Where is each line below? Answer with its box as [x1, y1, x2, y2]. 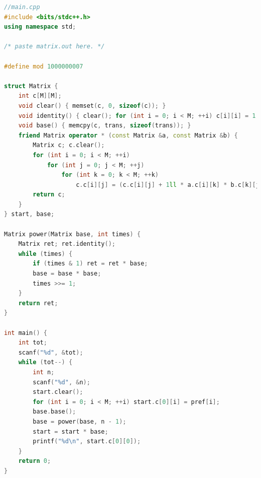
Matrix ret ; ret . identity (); [18, 240, 115, 248]
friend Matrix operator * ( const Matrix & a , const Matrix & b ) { [18, 131, 238, 139]
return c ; [33, 191, 65, 198]
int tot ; [18, 339, 47, 347]
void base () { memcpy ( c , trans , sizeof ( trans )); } [18, 122, 191, 129]
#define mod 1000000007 [4, 62, 83, 70]
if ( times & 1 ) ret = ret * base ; [33, 260, 148, 267]
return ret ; [18, 299, 58, 307]
